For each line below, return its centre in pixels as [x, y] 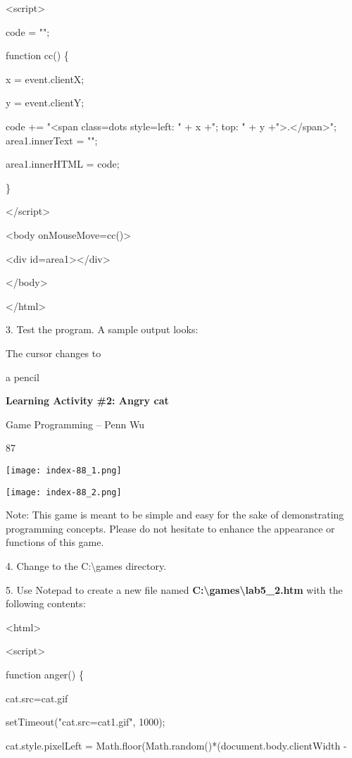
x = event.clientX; [45, 79]
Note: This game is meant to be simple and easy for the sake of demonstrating [175, 515]
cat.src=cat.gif [37, 698]
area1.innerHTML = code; [63, 164]
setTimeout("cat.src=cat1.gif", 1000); [86, 722]
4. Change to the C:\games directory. [86, 565]
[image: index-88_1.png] [64, 470]
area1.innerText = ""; [52, 140]
